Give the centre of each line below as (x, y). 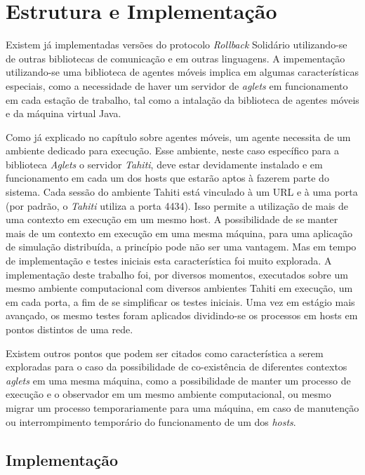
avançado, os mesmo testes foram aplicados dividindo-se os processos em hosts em (182, 315)
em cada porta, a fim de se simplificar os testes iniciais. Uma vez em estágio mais (180, 301)
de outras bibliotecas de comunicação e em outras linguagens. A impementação (175, 58)
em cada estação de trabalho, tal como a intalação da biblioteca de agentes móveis (182, 99)
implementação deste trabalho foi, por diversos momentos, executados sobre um (177, 274)
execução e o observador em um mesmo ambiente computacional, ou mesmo (168, 394)
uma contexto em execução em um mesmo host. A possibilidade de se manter (172, 219)
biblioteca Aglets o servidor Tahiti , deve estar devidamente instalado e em (164, 164)
